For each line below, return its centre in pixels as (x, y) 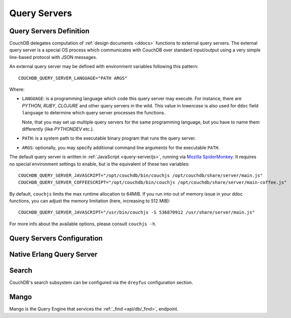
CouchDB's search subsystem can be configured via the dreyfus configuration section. (101, 282)
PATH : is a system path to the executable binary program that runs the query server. (109, 138)
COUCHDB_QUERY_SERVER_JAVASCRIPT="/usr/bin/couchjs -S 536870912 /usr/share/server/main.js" (137, 212)
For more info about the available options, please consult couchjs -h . (83, 224)
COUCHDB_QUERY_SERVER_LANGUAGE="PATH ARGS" (73, 78)
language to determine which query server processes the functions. (94, 113)
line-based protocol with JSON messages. (53, 57)
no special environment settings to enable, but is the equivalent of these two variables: (99, 164)
